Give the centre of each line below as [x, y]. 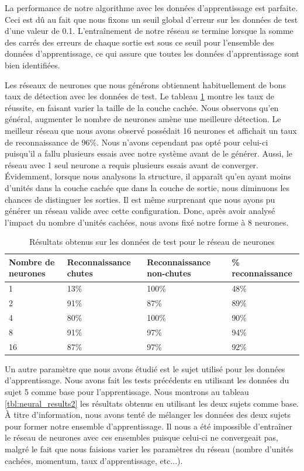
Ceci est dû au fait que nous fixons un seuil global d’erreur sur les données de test [151, 19]
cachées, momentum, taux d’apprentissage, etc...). [94, 460]
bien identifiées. [32, 65]
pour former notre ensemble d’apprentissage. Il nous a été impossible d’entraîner [148, 426]
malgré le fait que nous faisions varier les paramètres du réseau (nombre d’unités [149, 449]
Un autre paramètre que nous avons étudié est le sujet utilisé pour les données [145, 368]
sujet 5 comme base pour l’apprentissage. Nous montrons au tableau [127, 391]
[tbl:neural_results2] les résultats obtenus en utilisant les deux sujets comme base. [152, 403]
